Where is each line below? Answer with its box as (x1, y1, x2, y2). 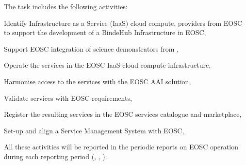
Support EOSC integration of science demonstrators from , (4, 43, 179, 54)
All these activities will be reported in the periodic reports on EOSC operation (4, 142, 238, 152)
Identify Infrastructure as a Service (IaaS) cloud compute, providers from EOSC (4, 18, 243, 28)
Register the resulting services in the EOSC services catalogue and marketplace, (4, 109, 242, 119)
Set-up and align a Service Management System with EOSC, (4, 125, 184, 135)
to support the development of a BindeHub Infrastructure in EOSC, (4, 27, 206, 37)
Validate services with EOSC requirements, (4, 92, 132, 103)
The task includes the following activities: (4, 1, 128, 11)
